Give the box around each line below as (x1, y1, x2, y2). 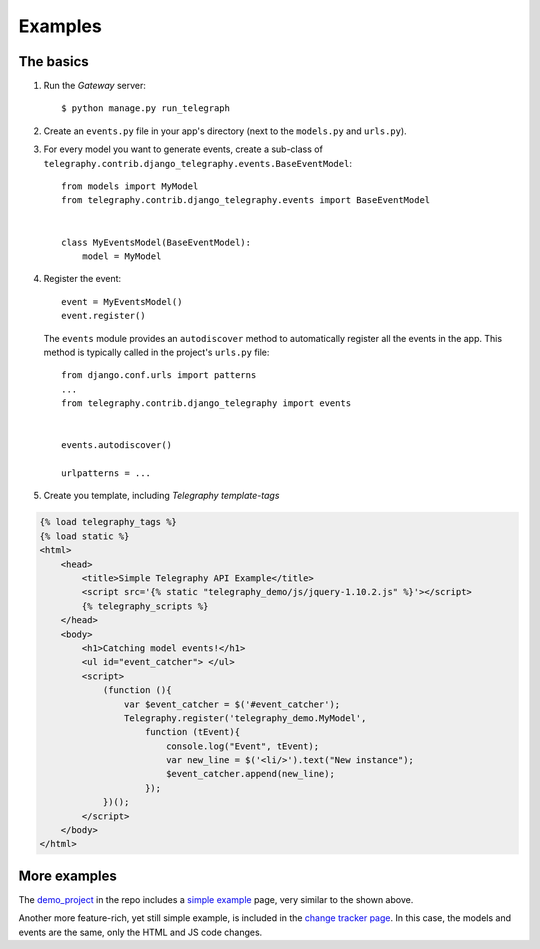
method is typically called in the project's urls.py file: (43, 346, 270, 358)
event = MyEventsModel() (61, 296, 183, 307)
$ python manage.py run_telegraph (61, 103, 230, 114)
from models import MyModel (61, 181, 199, 192)
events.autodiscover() (61, 440, 173, 451)
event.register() (61, 310, 146, 322)
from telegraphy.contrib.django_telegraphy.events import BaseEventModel (61, 195, 431, 206)
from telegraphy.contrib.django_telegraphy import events (61, 398, 352, 409)
